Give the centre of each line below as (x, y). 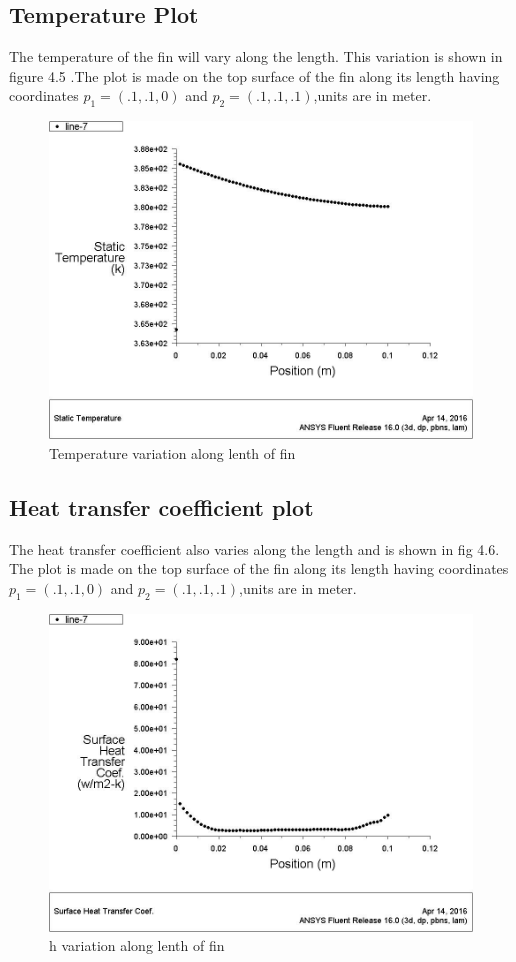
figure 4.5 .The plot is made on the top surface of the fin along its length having (254, 75)
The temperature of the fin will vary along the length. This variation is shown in (256, 56)
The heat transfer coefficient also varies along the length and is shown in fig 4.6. (254, 548)
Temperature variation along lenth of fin (172, 452)
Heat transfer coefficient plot (161, 506)
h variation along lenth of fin (137, 945)
